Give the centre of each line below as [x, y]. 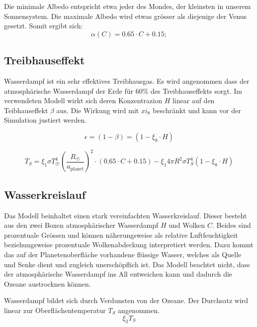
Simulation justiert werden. [45, 120]
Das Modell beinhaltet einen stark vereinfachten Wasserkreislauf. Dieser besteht [126, 215]
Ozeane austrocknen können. [47, 283]
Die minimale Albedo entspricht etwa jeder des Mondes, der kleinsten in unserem [128, 6]
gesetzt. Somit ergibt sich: [43, 26]
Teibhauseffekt [26, 110]
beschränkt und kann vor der [197, 110]
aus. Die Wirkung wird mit [98, 110]
